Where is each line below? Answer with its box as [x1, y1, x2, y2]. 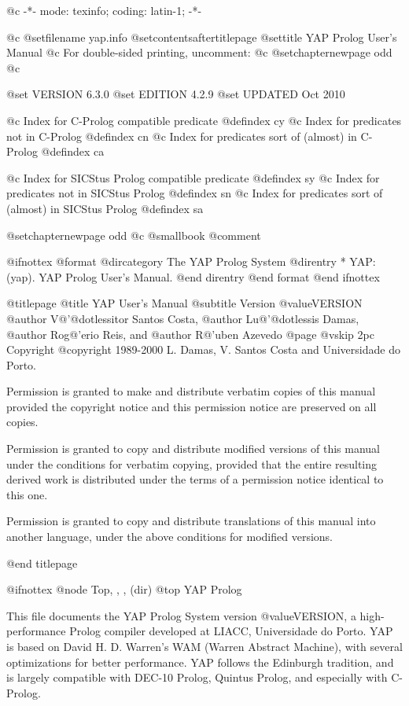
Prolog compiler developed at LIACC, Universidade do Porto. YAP [69, 623, 393, 639]
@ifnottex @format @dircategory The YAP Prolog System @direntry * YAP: [6, 253, 376, 270]
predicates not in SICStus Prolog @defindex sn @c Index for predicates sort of [6, 185, 383, 201]
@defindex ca [41, 143, 105, 160]
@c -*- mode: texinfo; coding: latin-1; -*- [6, 2, 202, 18]
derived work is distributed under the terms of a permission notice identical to [6, 471, 384, 487]
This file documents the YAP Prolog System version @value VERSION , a [6, 607, 356, 623]
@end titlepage [6, 554, 78, 571]
